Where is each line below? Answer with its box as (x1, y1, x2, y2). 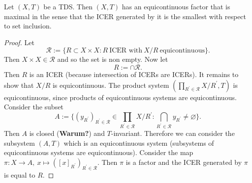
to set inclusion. (4, 21, 52, 31)
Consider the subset (4, 102, 63, 112)
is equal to (4, 169, 35, 180)
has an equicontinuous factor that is (122, 1, 230, 11)
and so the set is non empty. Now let (57, 54, 168, 64)
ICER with (109, 47, 143, 54)
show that (4, 79, 34, 90)
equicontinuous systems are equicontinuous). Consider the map (4, 147, 193, 157)
